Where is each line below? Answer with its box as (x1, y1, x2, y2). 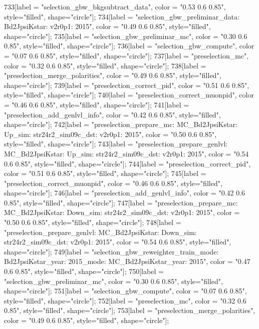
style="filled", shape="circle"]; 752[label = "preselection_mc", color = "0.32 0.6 (4, 295, 246, 305)
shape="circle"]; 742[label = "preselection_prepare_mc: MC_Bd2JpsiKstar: (4, 119, 237, 129)
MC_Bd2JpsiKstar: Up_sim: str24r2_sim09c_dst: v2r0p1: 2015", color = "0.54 (4, 148, 249, 158)
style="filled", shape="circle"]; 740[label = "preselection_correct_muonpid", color (4, 89, 254, 100)
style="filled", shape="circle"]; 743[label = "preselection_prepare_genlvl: (4, 138, 228, 149)
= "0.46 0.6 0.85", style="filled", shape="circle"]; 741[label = (4, 99, 189, 109)
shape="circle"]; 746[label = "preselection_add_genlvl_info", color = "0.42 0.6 (4, 187, 245, 198)
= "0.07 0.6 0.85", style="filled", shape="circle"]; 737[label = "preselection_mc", (4, 50, 249, 60)
